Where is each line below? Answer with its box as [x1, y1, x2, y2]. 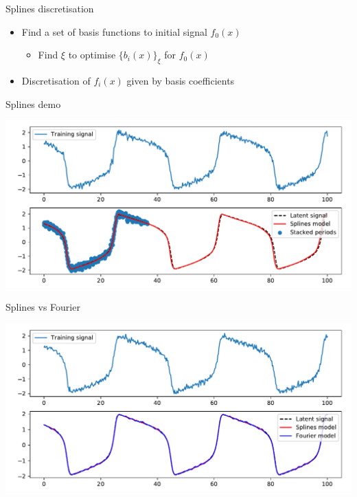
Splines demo [5, 96, 61, 111]
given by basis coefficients [126, 73, 235, 87]
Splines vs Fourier [5, 300, 80, 314]
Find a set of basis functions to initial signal [21, 24, 207, 38]
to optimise [68, 47, 116, 62]
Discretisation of [21, 73, 91, 87]
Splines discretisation [5, 1, 94, 15]
